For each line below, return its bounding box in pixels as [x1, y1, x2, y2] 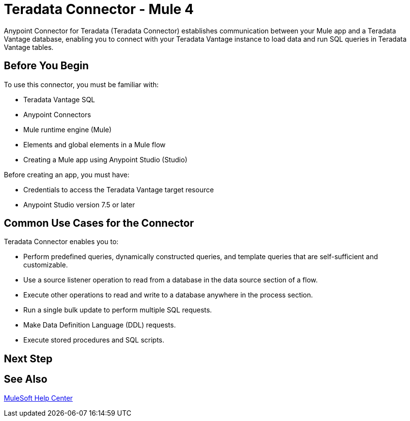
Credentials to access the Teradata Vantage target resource [23, 185, 214, 194]
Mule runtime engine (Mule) [23, 125, 112, 134]
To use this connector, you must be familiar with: [4, 80, 159, 89]
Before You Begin [4, 60, 89, 72]
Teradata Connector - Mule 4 [4, 1, 194, 17]
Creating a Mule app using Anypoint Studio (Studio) [23, 155, 188, 164]
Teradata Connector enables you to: [4, 237, 119, 246]
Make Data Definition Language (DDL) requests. [23, 321, 176, 329]
